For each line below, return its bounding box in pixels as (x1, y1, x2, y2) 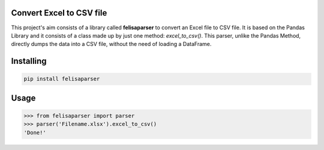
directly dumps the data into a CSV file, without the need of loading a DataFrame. (11, 41, 212, 48)
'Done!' (23, 129, 46, 136)
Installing (11, 56, 47, 66)
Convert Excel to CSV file (11, 8, 107, 18)
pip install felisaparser (23, 75, 100, 82)
